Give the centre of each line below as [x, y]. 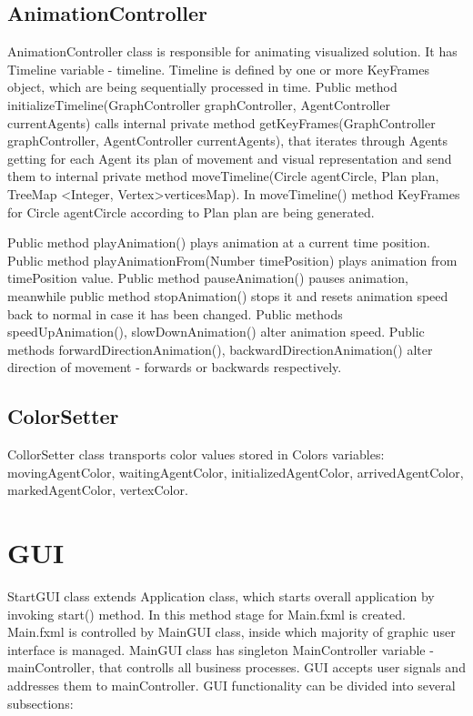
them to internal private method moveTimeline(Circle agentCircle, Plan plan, [223, 176]
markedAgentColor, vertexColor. [98, 490]
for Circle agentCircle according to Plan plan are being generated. [191, 212]
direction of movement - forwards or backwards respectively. [175, 367]
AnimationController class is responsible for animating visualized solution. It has [232, 51]
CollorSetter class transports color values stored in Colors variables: [196, 454]
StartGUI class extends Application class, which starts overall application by [221, 596]
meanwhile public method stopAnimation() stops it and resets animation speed [228, 295]
